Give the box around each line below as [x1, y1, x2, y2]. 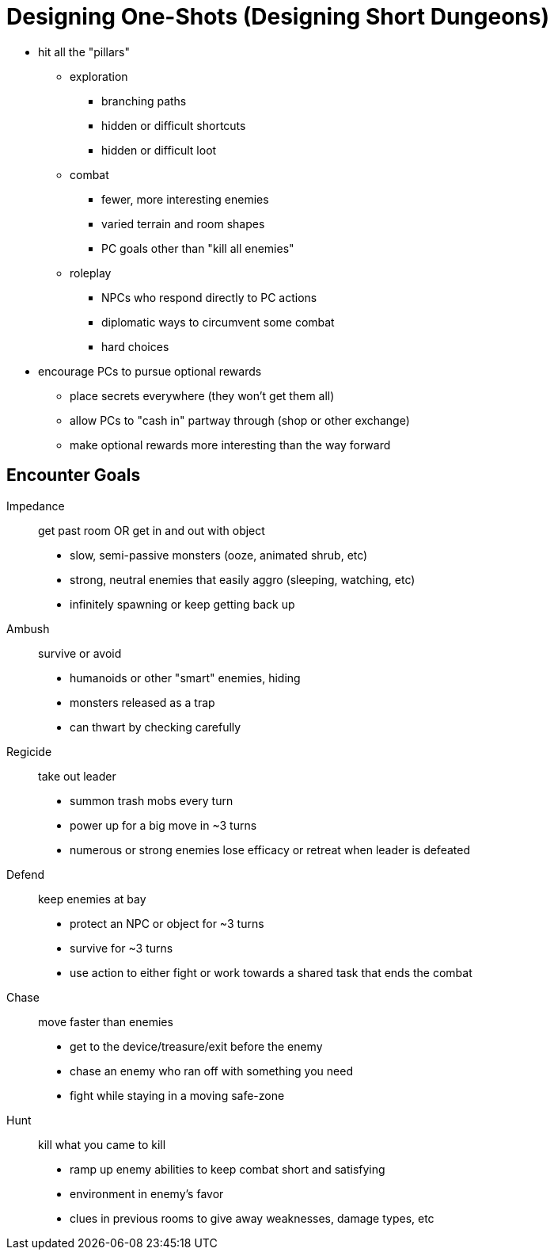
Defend [6, 867, 45, 881]
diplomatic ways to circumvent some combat [101, 315, 335, 329]
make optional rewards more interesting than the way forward [70, 437, 391, 452]
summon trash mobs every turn [70, 793, 233, 807]
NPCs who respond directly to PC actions [101, 290, 317, 304]
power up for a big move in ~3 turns [70, 818, 257, 832]
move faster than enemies [38, 1014, 173, 1029]
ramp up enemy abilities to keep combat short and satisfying [70, 1162, 385, 1176]
